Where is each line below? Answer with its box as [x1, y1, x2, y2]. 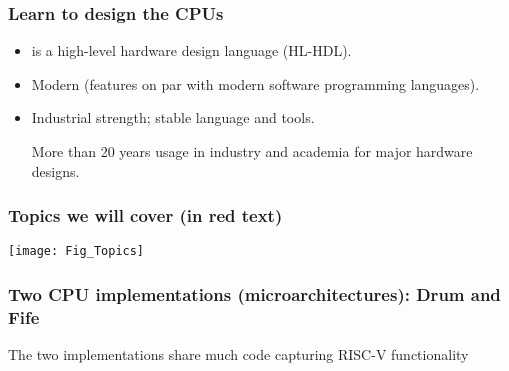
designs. [31, 160, 80, 181]
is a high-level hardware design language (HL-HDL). [31, 40, 352, 61]
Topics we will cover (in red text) [8, 203, 283, 228]
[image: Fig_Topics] [8, 244, 145, 259]
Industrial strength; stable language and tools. [31, 107, 315, 128]
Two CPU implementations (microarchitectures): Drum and [8, 281, 501, 306]
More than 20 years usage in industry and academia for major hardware [31, 141, 473, 161]
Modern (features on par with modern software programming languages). [31, 73, 480, 94]
